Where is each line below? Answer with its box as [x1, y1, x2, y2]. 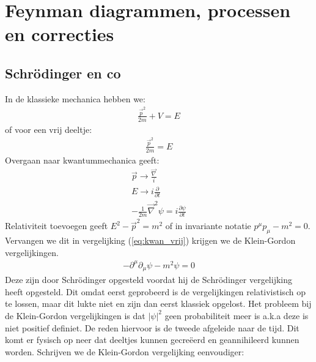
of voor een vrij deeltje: [5, 123, 92, 135]
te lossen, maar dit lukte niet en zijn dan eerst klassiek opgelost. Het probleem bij [5, 297, 312, 310]
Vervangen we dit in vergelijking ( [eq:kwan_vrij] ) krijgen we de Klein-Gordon [5, 234, 296, 246]
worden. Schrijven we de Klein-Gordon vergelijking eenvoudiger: [5, 345, 244, 358]
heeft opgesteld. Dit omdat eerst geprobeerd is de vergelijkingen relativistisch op [5, 285, 306, 298]
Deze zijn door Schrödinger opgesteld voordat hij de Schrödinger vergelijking [5, 273, 292, 286]
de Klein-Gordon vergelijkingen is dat [5, 309, 145, 322]
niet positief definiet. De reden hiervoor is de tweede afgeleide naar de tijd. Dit [5, 321, 299, 334]
